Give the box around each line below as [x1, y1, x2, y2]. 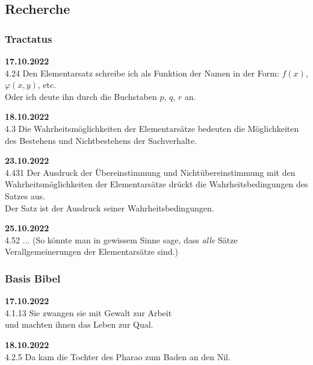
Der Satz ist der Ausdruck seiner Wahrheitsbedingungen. [5, 201, 214, 214]
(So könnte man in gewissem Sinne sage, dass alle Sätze [32, 233, 238, 246]
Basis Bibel [5, 270, 61, 285]
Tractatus [5, 31, 52, 46]
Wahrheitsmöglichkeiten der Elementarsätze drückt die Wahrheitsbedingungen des [5, 178, 308, 190]
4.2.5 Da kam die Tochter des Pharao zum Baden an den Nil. [5, 350, 231, 363]
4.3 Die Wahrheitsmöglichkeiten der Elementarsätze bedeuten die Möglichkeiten [5, 122, 299, 134]
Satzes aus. [5, 189, 46, 202]
